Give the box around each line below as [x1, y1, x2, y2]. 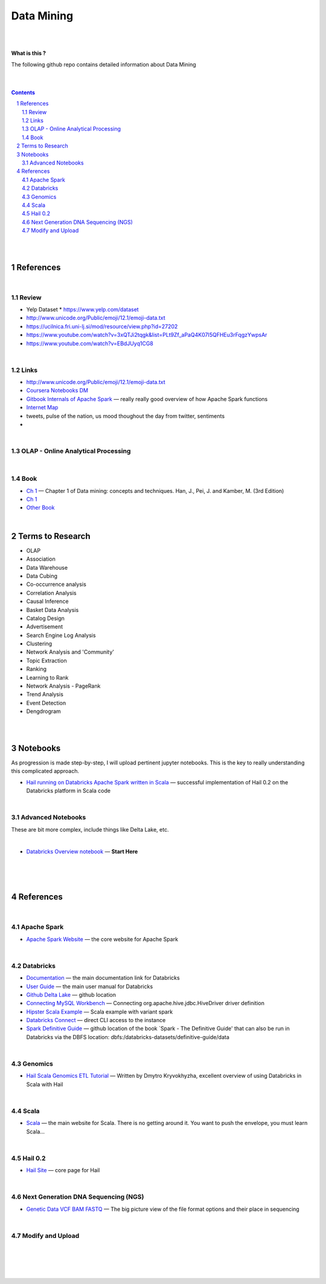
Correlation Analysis [26, 589, 77, 596]
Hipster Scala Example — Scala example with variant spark [26, 1008, 173, 1015]
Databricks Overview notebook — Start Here [26, 848, 138, 855]
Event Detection [26, 699, 66, 706]
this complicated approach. [11, 767, 80, 775]
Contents [11, 88, 36, 96]
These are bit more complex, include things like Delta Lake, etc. [11, 826, 169, 833]
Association [26, 555, 56, 562]
